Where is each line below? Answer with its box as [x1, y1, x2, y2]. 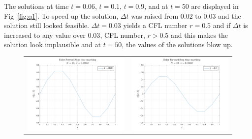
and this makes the [171, 29, 228, 40]
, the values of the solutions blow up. [122, 39, 233, 50]
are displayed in [191, 1, 239, 11]
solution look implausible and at [4, 39, 101, 50]
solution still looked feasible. [4, 20, 89, 30]
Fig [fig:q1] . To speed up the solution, [4, 10, 119, 21]
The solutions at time [4, 1, 69, 11]
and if [213, 20, 231, 30]
